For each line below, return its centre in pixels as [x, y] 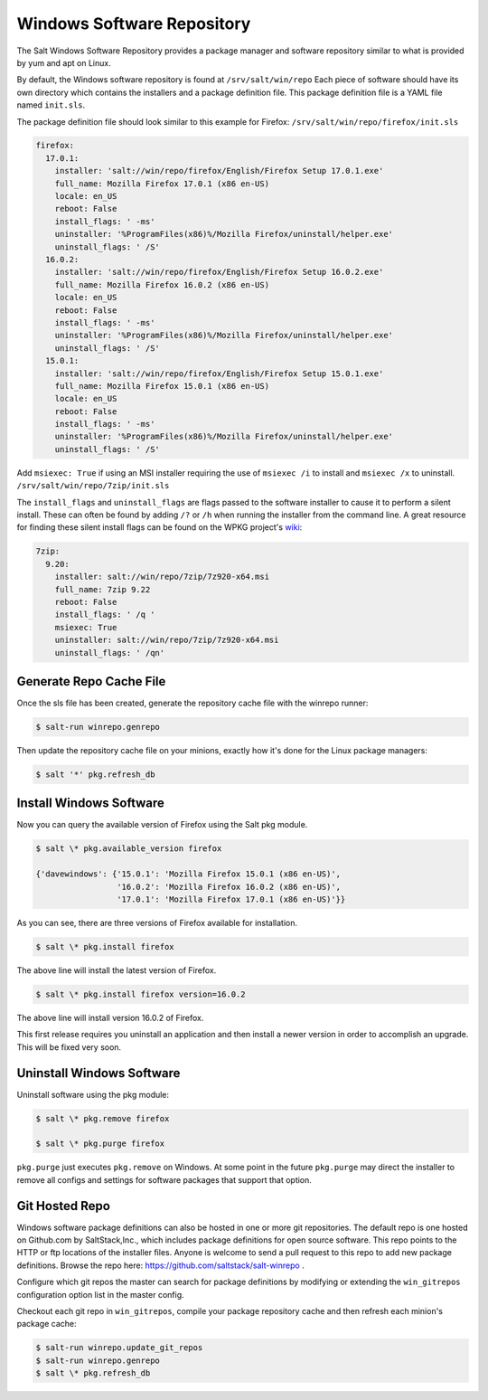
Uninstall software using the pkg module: [93, 1094]
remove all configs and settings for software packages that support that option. [164, 1179]
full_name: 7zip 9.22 [103, 589]
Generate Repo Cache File [91, 681]
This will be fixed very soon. [69, 1047]
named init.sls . [51, 105]
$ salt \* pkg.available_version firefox [129, 849]
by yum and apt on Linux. [64, 62]
